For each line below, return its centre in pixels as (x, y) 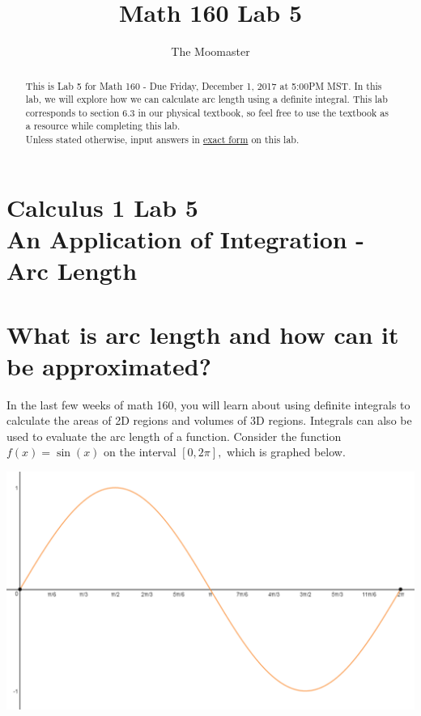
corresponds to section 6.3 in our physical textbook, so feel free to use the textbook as (207, 112)
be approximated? (109, 365)
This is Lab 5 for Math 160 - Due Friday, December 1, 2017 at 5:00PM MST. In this (204, 85)
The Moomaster (210, 51)
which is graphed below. (286, 452)
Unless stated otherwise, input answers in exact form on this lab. (162, 140)
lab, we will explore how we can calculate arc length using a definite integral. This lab (206, 99)
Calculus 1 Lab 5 (102, 207)
